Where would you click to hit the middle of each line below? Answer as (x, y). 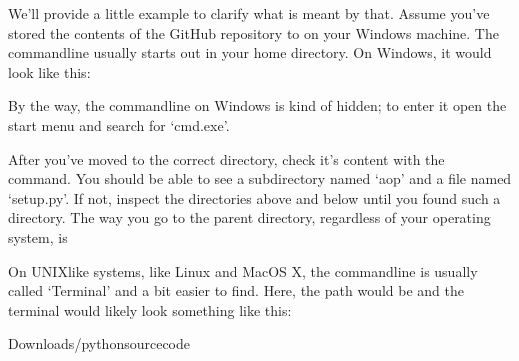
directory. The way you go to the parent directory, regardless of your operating (249, 217)
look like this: (49, 71)
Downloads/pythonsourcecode (99, 343)
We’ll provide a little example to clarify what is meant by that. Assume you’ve (249, 13)
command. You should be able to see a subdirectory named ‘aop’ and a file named (260, 178)
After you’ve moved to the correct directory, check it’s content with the (226, 158)
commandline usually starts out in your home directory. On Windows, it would (250, 52)
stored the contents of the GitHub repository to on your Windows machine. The (253, 32)
